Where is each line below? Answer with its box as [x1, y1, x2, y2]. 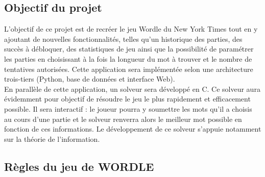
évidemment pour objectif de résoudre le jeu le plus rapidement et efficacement [4, 93, 251, 104]
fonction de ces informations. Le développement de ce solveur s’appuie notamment [4, 123, 261, 134]
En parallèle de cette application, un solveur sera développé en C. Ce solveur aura [4, 83, 260, 94]
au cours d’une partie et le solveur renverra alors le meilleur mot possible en [4, 113, 242, 124]
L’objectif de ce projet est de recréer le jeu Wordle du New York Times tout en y [4, 23, 258, 34]
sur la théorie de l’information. [4, 133, 100, 144]
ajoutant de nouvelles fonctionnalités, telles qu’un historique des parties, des [4, 33, 243, 44]
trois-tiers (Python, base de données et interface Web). [4, 73, 175, 84]
